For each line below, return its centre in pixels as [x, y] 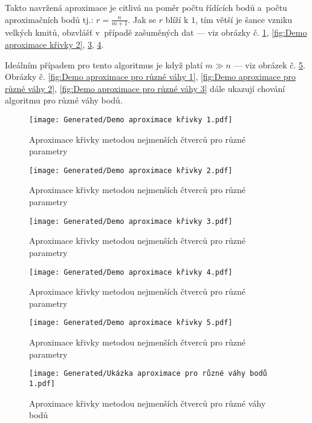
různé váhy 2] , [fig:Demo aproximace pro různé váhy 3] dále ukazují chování [145, 88]
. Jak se [142, 19]
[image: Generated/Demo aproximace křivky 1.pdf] [131, 120]
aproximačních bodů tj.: [49, 19]
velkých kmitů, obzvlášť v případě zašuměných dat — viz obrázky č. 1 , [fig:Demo [156, 32]
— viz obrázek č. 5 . [269, 64]
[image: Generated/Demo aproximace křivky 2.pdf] [131, 170]
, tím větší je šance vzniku [244, 19]
